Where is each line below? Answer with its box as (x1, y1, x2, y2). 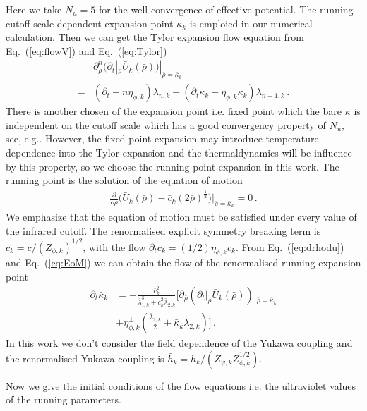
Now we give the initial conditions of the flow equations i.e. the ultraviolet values (6, 378, 356, 393)
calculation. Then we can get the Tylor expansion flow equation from (6, 30, 304, 44)
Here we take (6, 2, 62, 16)
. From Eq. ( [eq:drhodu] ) (235, 239, 344, 254)
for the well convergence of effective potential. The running (98, 2, 354, 16)
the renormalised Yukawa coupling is (6, 350, 164, 365)
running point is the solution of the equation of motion (6, 173, 243, 188)
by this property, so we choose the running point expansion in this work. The (6, 159, 339, 173)
